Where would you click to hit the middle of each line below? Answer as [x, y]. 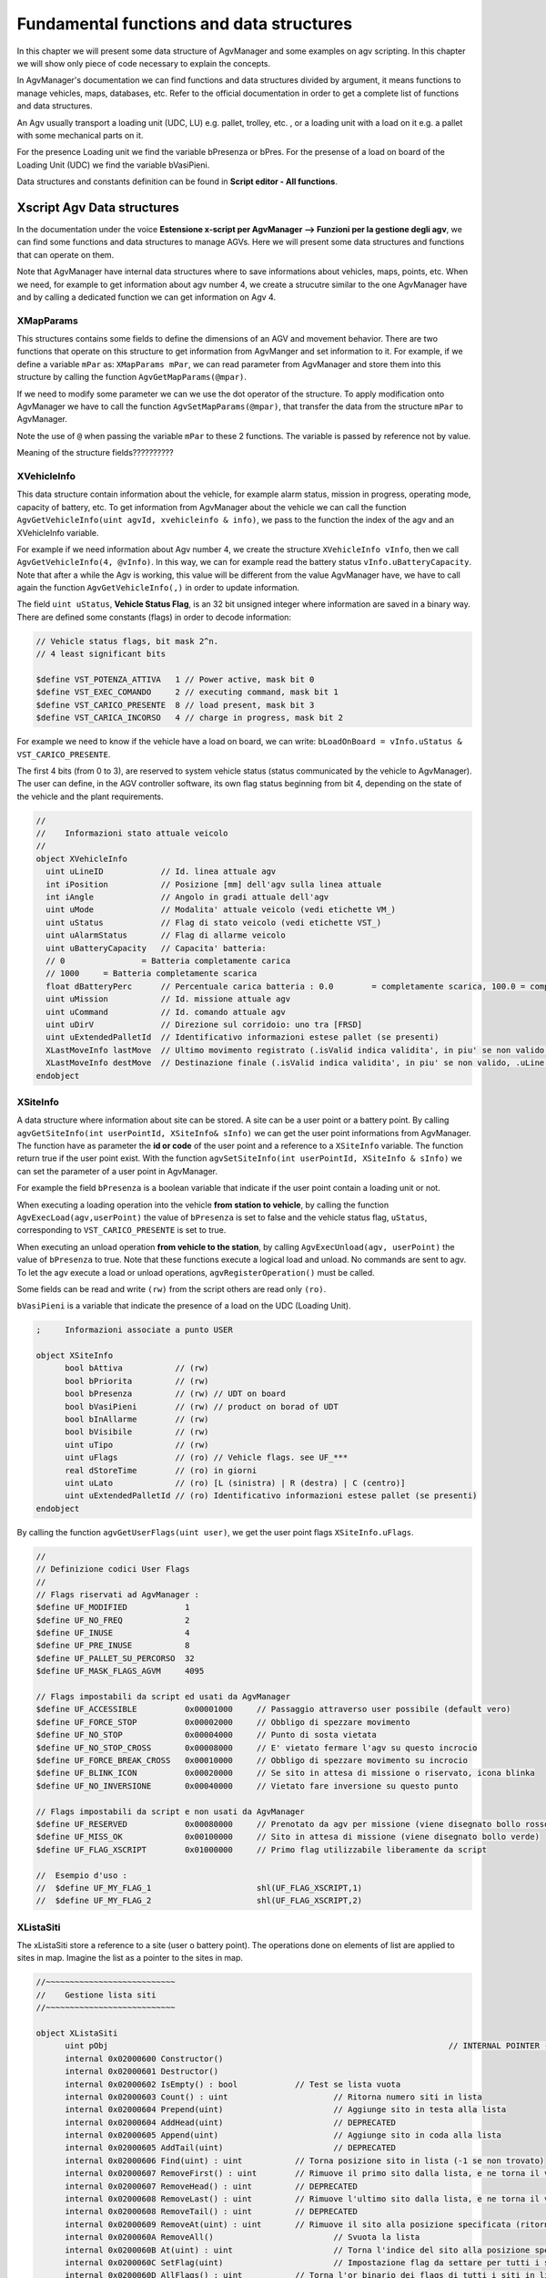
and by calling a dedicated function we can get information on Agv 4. [147, 297]
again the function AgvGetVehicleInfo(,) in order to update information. [158, 588]
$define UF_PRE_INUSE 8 [113, 1646]
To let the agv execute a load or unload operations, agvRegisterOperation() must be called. [196, 1272]
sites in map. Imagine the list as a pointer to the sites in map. [130, 1958]
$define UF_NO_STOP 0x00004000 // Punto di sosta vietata [207, 1735]
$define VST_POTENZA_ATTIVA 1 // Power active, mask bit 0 [175, 679]
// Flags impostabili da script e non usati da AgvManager [170, 1811]
